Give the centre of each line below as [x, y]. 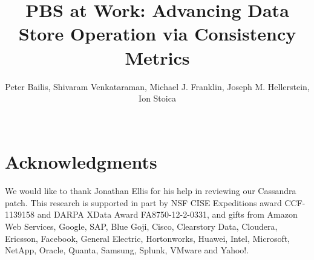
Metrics [157, 57]
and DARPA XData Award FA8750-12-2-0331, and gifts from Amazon [167, 214]
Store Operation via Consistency [157, 34]
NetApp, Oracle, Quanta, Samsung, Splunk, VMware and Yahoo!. [127, 250]
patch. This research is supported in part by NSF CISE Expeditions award [143, 202]
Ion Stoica [157, 98]
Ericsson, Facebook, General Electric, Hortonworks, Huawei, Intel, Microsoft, [148, 238]
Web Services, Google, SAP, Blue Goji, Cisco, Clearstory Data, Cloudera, [141, 226]
